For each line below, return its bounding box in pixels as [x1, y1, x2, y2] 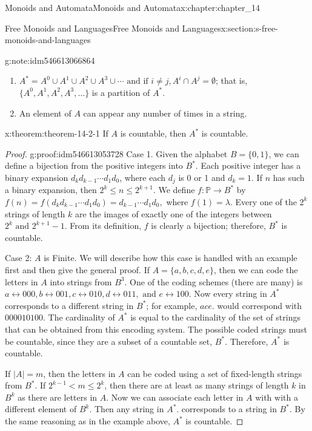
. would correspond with [212, 299, 302, 311]
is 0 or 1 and [178, 171, 225, 183]
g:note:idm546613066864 [5, 53, 95, 66]
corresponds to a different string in [5, 299, 134, 311]
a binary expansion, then [5, 183, 97, 196]
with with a [255, 390, 298, 403]
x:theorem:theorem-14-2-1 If [5, 127, 108, 140]
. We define [153, 183, 195, 196]
